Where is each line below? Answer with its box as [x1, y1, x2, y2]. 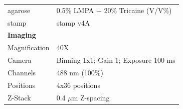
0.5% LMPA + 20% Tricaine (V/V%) [56, 5, 172, 15]
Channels [8, 67, 36, 77]
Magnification [8, 42, 50, 53]
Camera [8, 55, 32, 65]
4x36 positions [56, 79, 100, 90]
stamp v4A [56, 17, 90, 28]
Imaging [8, 30, 36, 40]
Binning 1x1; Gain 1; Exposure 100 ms [56, 55, 175, 65]
